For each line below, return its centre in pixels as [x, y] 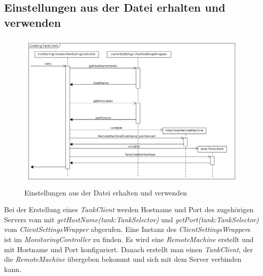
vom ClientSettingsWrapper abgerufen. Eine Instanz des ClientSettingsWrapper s [127, 229]
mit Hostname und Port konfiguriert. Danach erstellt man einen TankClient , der [129, 249]
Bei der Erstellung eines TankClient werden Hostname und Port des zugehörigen [129, 209]
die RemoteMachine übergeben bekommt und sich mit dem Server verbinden [123, 259]
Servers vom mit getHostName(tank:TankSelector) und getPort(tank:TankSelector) [131, 219]
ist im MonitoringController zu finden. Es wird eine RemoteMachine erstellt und [129, 239]
